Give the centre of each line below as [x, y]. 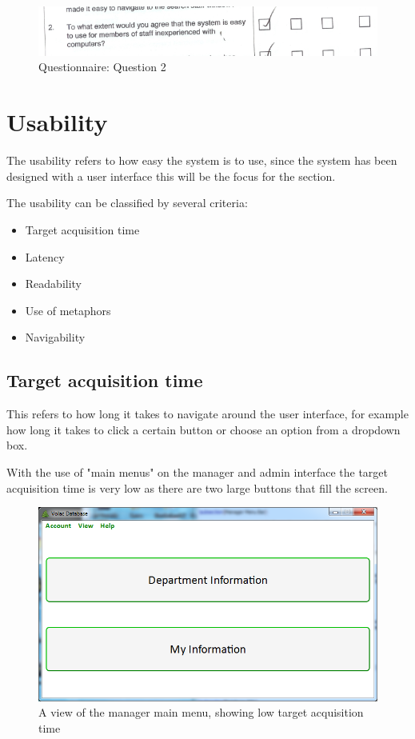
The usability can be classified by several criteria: [127, 203]
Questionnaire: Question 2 [102, 67]
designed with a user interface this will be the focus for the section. [171, 176]
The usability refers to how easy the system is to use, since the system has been [202, 160]
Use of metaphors [68, 310]
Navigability [55, 337]
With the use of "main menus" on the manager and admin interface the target [198, 471]
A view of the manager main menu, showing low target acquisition [201, 712]
